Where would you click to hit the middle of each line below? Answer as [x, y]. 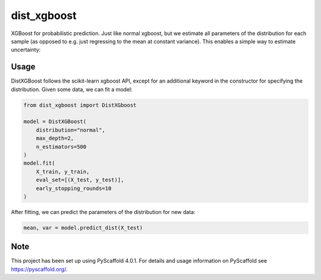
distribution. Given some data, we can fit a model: [72, 89]
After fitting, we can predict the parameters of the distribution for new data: [103, 212]
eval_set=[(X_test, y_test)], [80, 180]
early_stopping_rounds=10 [74, 188]
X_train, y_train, [63, 172]
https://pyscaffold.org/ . [39, 269]
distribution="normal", [70, 130]
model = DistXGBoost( [55, 122]
